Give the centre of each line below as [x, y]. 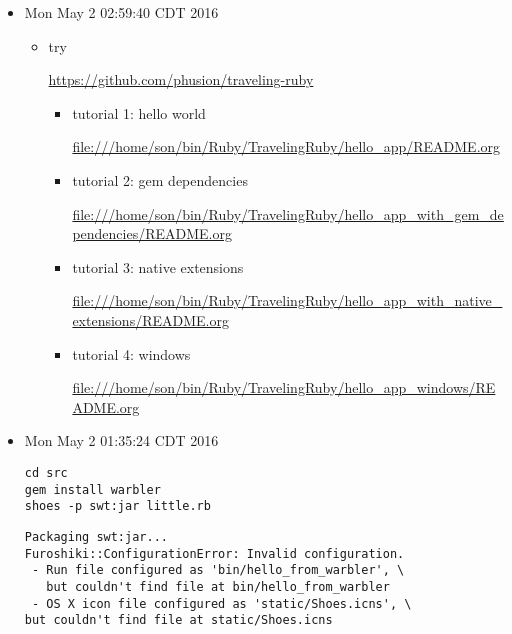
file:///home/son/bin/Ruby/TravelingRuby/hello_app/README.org [286, 146]
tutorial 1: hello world [139, 112]
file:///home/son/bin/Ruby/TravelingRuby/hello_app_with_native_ [287, 300]
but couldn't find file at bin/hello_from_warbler [218, 586]
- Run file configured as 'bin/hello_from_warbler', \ [218, 570]
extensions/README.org [150, 319]
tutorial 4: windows [131, 353]
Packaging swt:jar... [96, 536]
